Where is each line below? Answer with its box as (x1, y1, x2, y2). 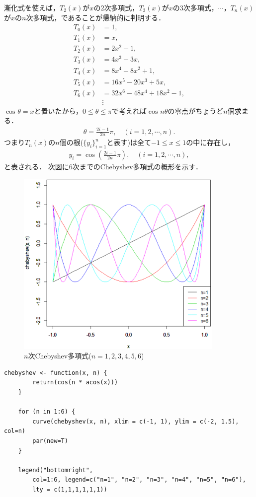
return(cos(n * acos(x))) (32, 379, 118, 386)
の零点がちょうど (168, 105, 224, 116)
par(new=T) (32, 437, 68, 445)
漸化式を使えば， (4, 2, 60, 12)
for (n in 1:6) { (18, 408, 76, 416)
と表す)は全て (106, 137, 151, 147)
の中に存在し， (186, 137, 235, 147)
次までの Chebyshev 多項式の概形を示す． (72, 161, 202, 172)
